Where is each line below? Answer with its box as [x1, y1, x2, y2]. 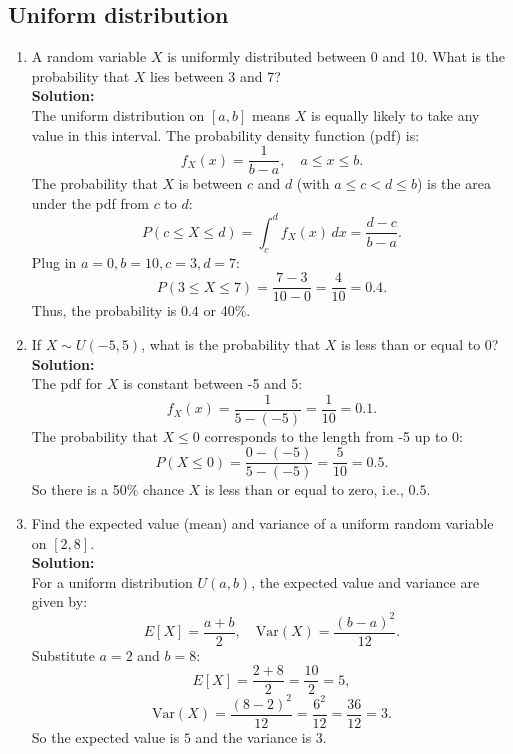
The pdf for [31, 373, 103, 394]
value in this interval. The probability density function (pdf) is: [31, 124, 420, 145]
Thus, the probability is [31, 300, 177, 321]
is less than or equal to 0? [341, 333, 499, 354]
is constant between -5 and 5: [123, 373, 303, 394]
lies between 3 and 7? [150, 65, 281, 86]
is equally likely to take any [311, 104, 480, 125]
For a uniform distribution [31, 571, 193, 592]
